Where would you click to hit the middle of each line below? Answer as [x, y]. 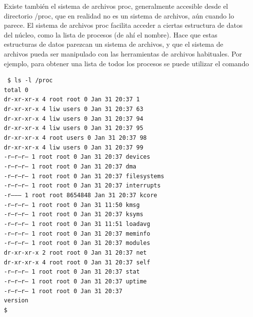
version [16, 301]
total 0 [16, 90]
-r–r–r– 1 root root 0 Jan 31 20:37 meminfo [77, 233]
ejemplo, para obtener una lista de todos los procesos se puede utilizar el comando [126, 63]
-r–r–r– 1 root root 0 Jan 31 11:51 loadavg [77, 224]
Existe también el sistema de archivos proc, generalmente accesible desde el [116, 6]
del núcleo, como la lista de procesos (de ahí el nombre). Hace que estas [111, 34]
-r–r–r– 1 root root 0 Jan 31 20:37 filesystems [84, 176]
